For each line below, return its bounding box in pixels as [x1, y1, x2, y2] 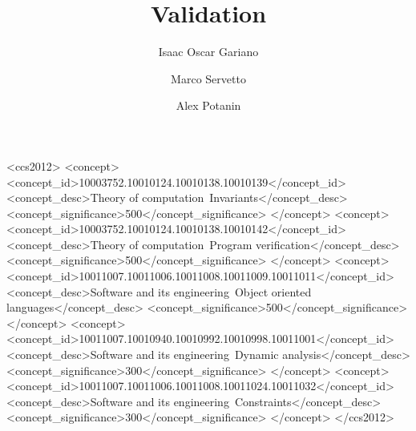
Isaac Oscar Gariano [158, 43, 259, 60]
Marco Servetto [171, 70, 246, 87]
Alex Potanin [176, 97, 241, 114]
